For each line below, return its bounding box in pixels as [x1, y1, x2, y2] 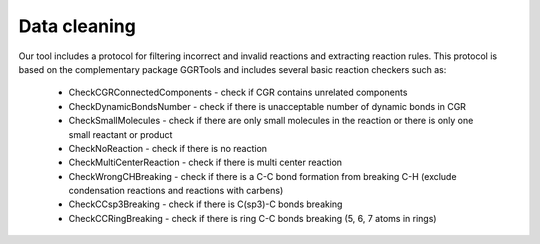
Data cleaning [18, 15, 137, 37]
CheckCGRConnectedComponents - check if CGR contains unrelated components [68, 86, 408, 99]
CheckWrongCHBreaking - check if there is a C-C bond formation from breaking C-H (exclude [68, 170, 457, 182]
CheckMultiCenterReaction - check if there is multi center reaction [68, 156, 343, 169]
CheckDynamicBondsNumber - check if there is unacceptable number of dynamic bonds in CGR [68, 100, 467, 112]
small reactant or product [68, 128, 173, 140]
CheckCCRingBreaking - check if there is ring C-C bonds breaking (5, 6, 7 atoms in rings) [68, 212, 437, 224]
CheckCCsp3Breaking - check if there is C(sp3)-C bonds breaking [68, 198, 343, 210]
